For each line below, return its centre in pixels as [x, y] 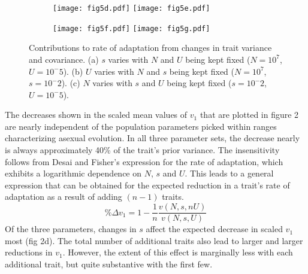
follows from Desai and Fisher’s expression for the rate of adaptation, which [144, 161]
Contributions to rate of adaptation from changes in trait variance [150, 48]
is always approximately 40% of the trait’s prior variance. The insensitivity [142, 150]
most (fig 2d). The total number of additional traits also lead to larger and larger [154, 240]
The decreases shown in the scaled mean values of [96, 115]
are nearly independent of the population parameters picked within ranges [141, 126]
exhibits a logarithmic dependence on [73, 173]
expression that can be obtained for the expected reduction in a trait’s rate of [147, 185]
